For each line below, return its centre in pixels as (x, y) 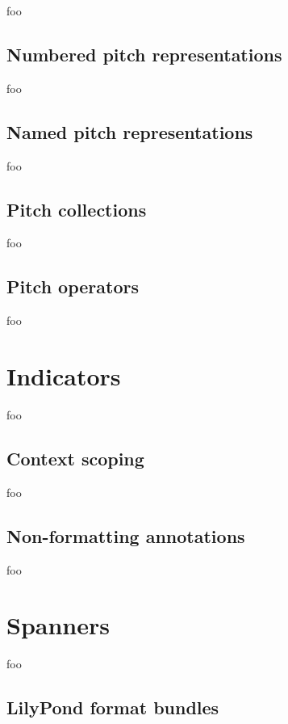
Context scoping (75, 458)
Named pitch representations (130, 131)
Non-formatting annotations (126, 535)
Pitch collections (77, 209)
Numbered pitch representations (144, 54)
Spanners (58, 625)
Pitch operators (73, 286)
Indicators (64, 375)
